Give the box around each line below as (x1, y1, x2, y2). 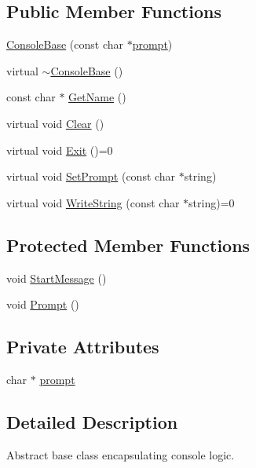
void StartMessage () (6, 269, 107, 286)
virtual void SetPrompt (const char (6, 168, 176, 185)
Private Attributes (6, 335, 159, 359)
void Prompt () (6, 296, 79, 313)
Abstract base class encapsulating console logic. (6, 446, 235, 463)
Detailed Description (6, 409, 178, 433)
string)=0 (188, 194, 235, 210)
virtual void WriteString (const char (6, 194, 180, 210)
